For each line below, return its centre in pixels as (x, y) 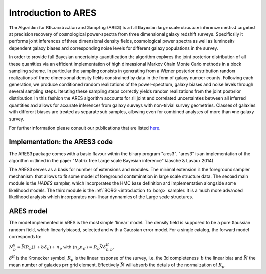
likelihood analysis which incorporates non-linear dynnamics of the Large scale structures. (101, 197)
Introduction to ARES (53, 13)
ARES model (28, 211)
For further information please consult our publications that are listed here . (85, 128)
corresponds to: (25, 236)
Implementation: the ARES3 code (61, 142)
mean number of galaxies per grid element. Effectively (64, 265)
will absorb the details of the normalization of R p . (176, 265)
